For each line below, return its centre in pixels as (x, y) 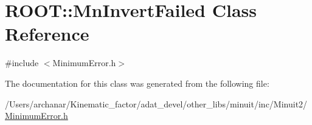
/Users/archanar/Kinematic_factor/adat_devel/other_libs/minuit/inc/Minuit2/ (156, 103)
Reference (47, 34)
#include (22, 63)
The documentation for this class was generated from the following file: (137, 83)
